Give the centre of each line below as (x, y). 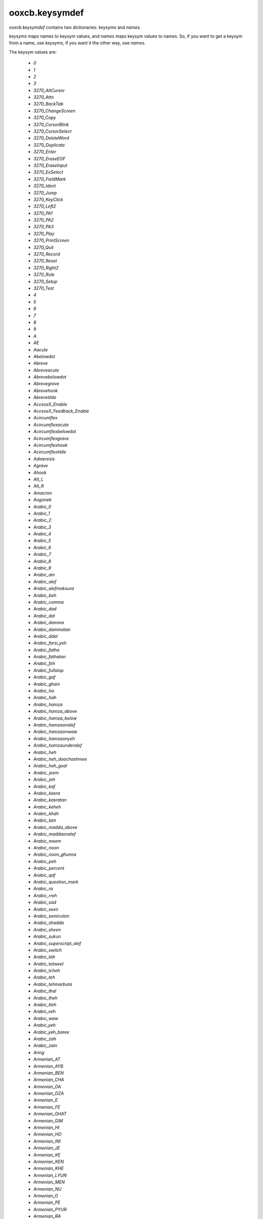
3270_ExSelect (48, 172)
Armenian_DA (47, 1086)
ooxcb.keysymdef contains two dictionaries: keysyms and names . (75, 27)
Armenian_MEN (49, 1182)
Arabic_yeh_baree (51, 1032)
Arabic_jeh (44, 780)
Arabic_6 (42, 547)
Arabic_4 (42, 534)
